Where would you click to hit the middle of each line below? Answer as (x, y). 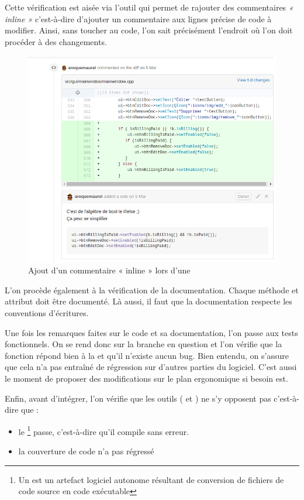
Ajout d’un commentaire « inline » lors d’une (109, 270)
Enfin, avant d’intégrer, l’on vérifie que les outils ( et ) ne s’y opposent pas (138, 398)
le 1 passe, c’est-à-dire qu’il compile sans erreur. (104, 430)
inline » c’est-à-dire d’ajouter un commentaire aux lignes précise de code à (138, 18)
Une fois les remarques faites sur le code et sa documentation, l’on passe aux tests (151, 332)
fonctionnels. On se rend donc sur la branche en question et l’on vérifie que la (144, 344)
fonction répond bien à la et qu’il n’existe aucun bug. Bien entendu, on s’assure (147, 355)
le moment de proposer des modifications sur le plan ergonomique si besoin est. (146, 378)
